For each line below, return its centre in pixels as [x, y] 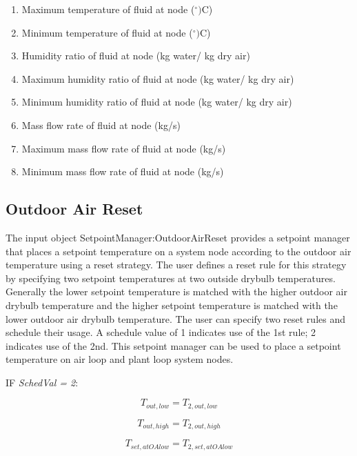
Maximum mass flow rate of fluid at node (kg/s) [124, 148]
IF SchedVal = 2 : [42, 382]
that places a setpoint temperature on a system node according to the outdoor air [178, 251]
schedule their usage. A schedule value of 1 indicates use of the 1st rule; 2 [161, 332]
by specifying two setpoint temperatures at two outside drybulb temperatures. [171, 278]
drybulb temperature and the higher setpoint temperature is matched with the [172, 305]
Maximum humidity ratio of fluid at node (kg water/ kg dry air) [158, 78]
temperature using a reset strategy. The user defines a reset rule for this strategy [176, 265]
